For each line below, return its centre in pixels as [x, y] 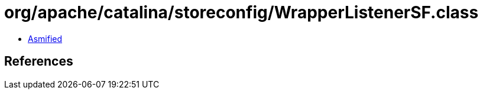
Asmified [45, 38]
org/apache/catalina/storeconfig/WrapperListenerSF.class [241, 12]
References [39, 61]
